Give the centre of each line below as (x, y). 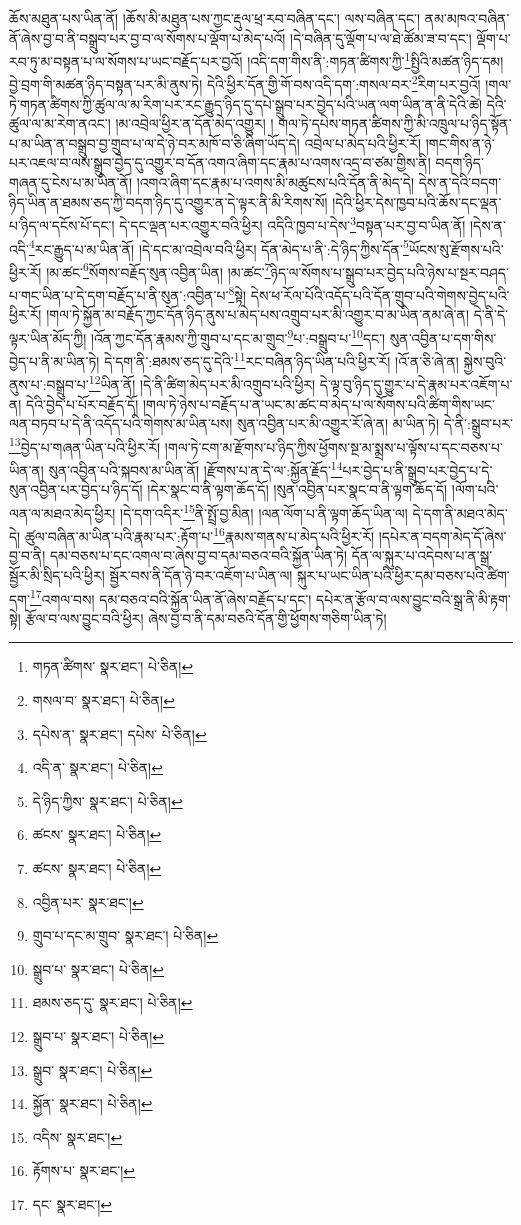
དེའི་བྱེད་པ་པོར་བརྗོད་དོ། (82, 403)
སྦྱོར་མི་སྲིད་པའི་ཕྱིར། (57, 574)
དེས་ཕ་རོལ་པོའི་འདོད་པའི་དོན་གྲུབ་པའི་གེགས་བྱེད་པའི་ (380, 294)
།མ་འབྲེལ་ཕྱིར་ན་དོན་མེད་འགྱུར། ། (194, 123)
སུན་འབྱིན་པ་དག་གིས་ (443, 337)
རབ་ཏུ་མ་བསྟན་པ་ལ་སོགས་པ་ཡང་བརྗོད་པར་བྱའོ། (126, 60)
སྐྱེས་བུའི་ (485, 360)
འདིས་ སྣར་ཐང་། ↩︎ (77, 1136)
